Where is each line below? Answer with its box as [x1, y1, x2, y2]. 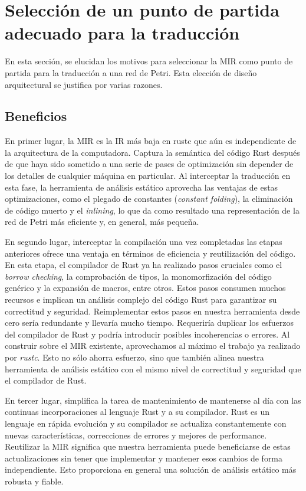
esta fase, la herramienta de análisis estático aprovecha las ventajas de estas [5, 181, 278, 193]
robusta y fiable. [5, 474, 64, 487]
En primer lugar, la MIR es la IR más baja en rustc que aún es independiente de [5, 135, 297, 147]
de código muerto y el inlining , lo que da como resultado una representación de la [5, 204, 300, 216]
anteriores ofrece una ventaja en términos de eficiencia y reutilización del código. [5, 247, 296, 259]
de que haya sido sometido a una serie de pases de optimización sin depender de [5, 158, 294, 170]
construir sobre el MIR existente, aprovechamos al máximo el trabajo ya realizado [5, 339, 301, 352]
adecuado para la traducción [5, 21, 240, 45]
